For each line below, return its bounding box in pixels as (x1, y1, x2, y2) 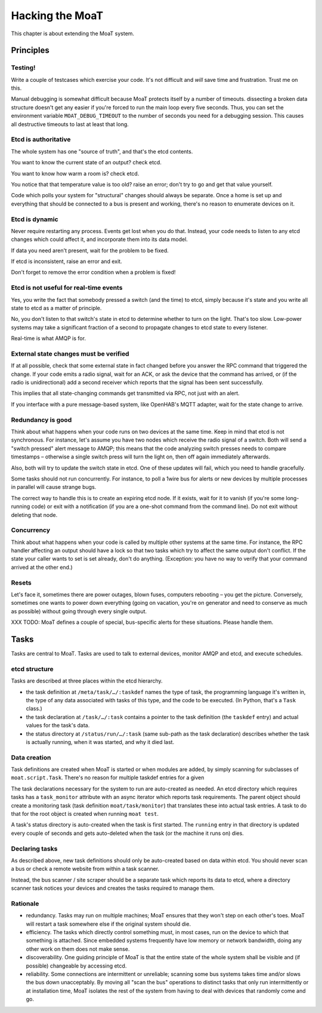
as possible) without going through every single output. (11, 607, 147, 615)
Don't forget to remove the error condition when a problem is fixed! (11, 269, 176, 276)
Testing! (11, 63, 36, 72)
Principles (11, 45, 50, 56)
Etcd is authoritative (11, 135, 71, 143)
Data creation (11, 753, 51, 761)
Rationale (11, 899, 39, 908)
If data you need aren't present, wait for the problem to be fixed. (11, 247, 169, 254)
